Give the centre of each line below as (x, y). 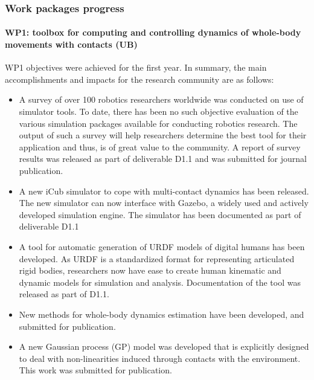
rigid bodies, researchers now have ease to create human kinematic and (150, 270)
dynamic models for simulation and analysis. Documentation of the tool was (160, 282)
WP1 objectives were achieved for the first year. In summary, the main (136, 67)
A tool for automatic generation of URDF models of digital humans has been (162, 246)
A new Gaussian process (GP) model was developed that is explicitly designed (164, 346)
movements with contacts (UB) (71, 44)
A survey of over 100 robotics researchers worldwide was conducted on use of (161, 99)
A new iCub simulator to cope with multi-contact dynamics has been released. (164, 191)
